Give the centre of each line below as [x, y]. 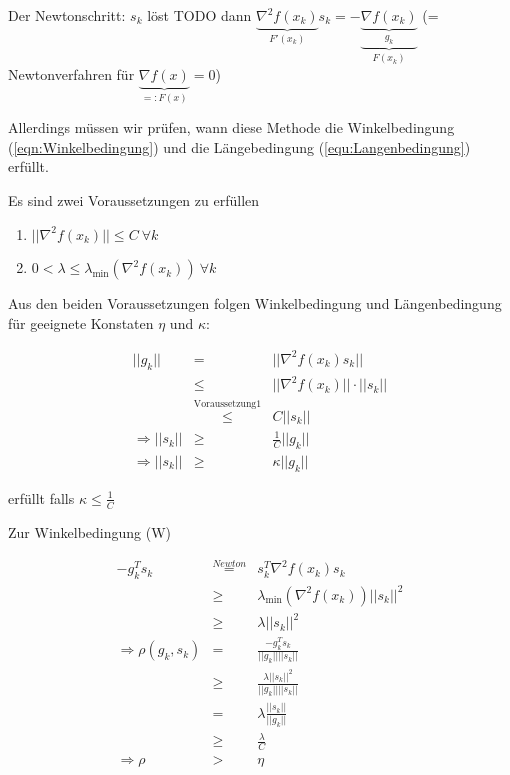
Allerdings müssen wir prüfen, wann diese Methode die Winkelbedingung [231, 127]
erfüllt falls [41, 497]
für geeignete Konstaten [81, 322]
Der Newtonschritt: [67, 15]
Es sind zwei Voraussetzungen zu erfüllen [134, 200]
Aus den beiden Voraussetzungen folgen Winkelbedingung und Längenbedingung [255, 303]
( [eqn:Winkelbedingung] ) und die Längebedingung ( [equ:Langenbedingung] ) [239, 146]
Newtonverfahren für [71, 73]
